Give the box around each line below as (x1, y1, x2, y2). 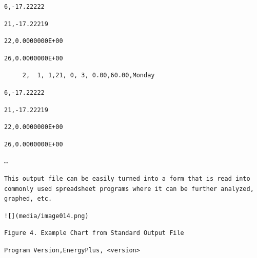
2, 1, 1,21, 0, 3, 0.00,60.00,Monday (22, 72, 155, 79)
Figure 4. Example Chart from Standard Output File (4, 229, 184, 237)
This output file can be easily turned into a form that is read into (4, 175, 250, 182)
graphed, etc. (4, 195, 52, 203)
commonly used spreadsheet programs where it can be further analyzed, (4, 185, 254, 192)
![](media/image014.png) (4, 212, 89, 220)
